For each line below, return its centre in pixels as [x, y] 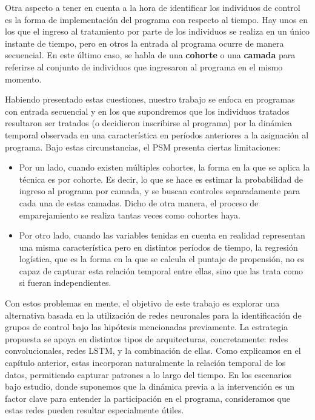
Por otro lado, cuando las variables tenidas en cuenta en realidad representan [162, 235]
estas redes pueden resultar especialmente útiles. [94, 410]
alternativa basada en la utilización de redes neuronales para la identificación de [153, 315]
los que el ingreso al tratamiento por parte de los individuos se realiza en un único [157, 31]
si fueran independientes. [65, 283]
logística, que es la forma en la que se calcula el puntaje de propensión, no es [162, 259]
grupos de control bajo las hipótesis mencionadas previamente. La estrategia [147, 327]
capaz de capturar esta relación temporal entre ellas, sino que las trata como [161, 270]
